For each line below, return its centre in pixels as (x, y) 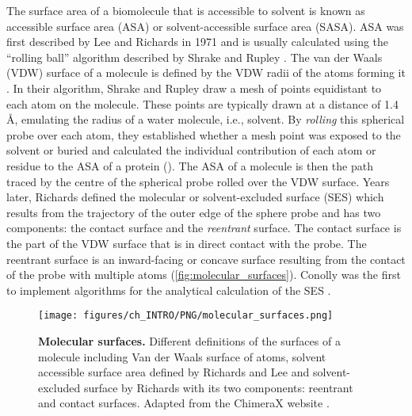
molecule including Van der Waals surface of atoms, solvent (182, 356)
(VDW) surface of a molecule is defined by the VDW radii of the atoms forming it (206, 73)
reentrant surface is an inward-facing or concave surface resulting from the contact (206, 259)
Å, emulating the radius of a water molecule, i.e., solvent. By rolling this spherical (206, 119)
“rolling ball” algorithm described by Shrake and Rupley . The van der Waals (195, 57)
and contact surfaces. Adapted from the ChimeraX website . (184, 403)
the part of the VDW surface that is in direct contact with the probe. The (187, 243)
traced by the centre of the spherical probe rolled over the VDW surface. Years (198, 181)
